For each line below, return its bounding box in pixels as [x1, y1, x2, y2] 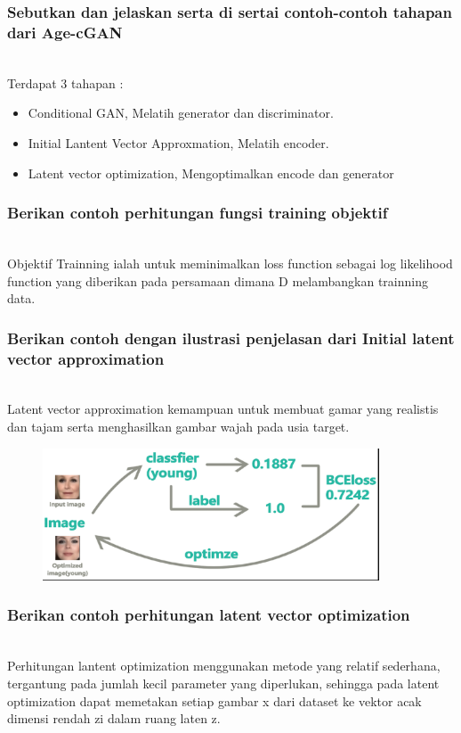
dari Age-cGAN [7, 21, 123, 43]
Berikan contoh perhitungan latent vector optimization [7, 604, 410, 626]
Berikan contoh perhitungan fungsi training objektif [7, 202, 388, 224]
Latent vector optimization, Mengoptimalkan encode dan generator [28, 163, 394, 182]
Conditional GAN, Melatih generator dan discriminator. [28, 103, 334, 122]
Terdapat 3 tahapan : [7, 73, 124, 92]
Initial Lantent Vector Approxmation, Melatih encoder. [28, 133, 329, 152]
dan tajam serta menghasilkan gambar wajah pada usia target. [7, 417, 350, 436]
